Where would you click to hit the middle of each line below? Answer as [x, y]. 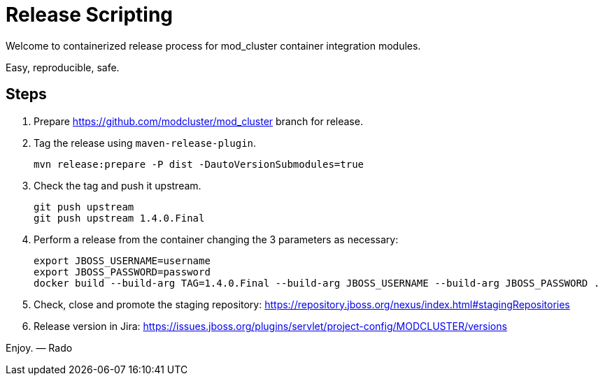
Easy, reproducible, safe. [63, 67]
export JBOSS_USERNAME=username [122, 260]
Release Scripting [90, 15]
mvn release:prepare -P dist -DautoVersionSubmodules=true [199, 164]
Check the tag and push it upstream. [118, 185]
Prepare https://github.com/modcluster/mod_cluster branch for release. [198, 121]
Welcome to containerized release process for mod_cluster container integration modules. [213, 45]
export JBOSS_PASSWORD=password [122, 272]
